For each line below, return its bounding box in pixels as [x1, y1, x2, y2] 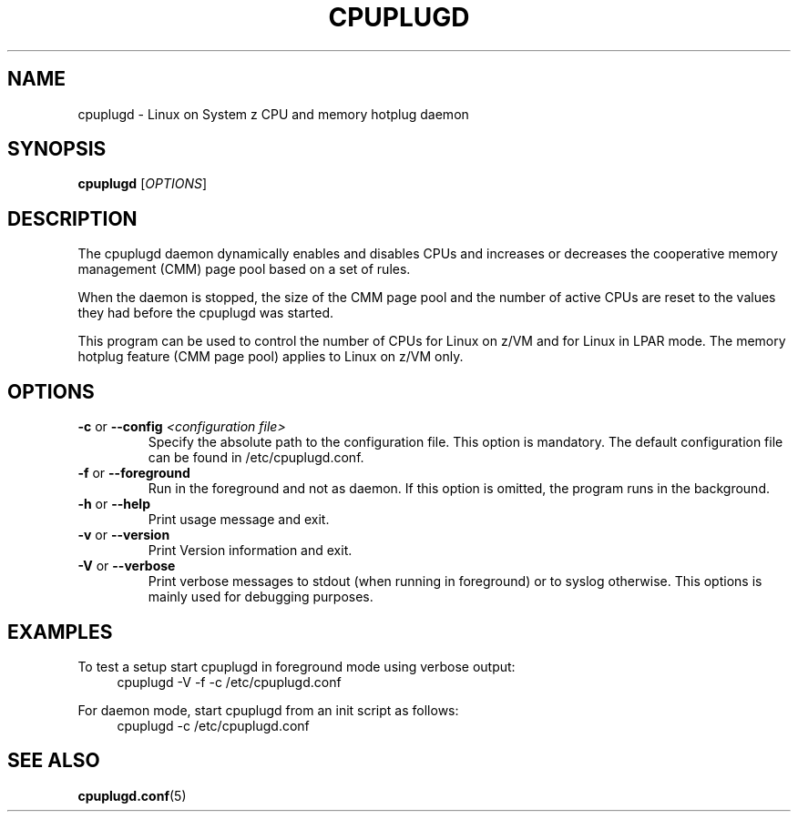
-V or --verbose [77, 558, 176, 574]
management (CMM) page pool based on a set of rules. [77, 261, 411, 278]
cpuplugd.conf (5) [77, 787, 187, 804]
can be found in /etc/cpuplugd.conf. [148, 450, 364, 466]
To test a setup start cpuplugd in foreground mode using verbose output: [77, 658, 516, 674]
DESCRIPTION [7, 207, 138, 230]
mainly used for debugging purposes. [148, 589, 373, 605]
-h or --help [77, 496, 150, 512]
